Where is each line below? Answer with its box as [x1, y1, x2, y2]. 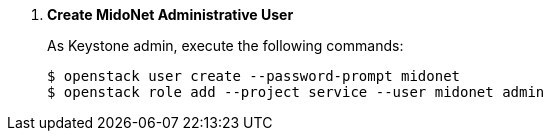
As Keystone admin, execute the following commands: [47, 37, 404, 54]
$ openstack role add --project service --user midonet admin [47, 84, 545, 100]
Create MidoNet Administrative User [47, 6, 294, 23]
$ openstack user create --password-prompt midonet [47, 68, 461, 84]
